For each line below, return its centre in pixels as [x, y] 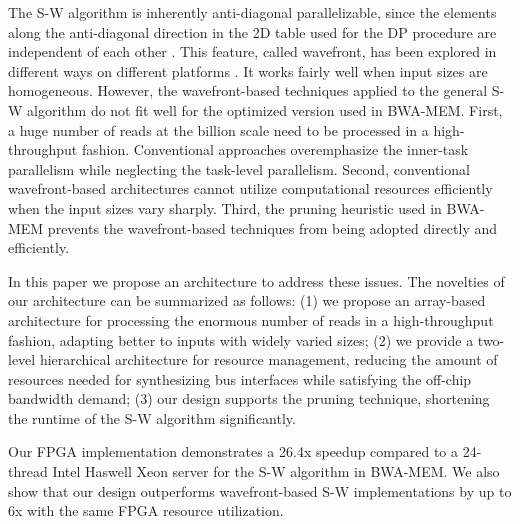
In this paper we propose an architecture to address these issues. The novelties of [256, 280]
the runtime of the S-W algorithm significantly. [152, 417]
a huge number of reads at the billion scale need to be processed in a [218, 129]
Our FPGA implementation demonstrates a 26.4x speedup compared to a [233, 451]
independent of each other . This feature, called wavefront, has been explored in [252, 51]
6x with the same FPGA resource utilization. [146, 510]
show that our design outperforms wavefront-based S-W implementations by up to [260, 490]
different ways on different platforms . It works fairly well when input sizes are [248, 70]
